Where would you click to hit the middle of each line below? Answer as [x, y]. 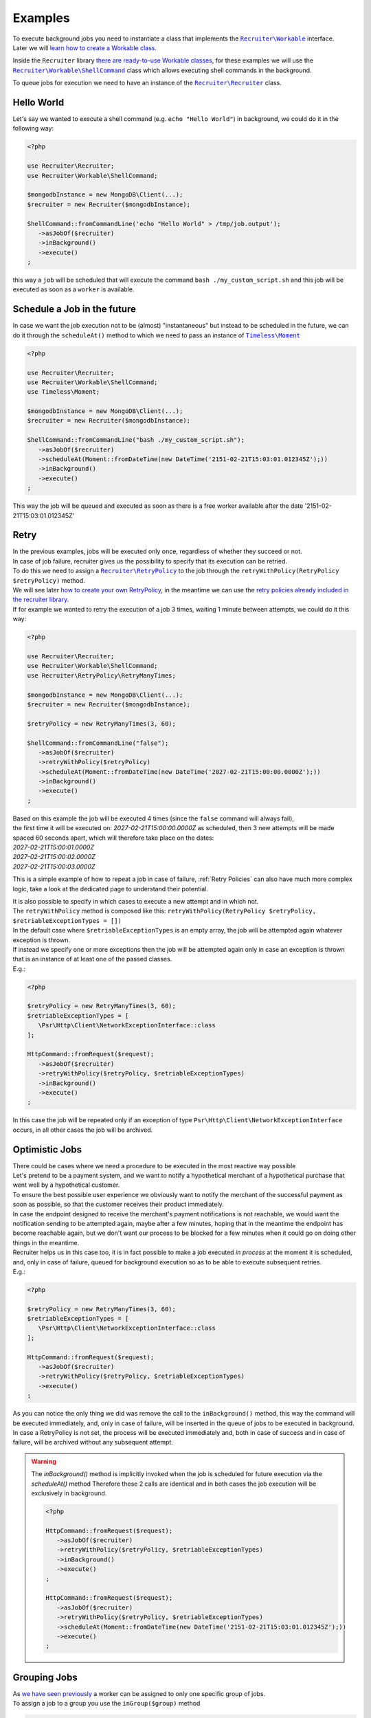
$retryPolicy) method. [49, 580]
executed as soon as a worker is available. [74, 289]
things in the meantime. [46, 1242]
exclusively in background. [69, 1493]
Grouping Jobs [45, 1677]
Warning [44, 1461]
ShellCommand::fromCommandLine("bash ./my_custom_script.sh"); [136, 440]
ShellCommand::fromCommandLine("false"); [98, 743]
